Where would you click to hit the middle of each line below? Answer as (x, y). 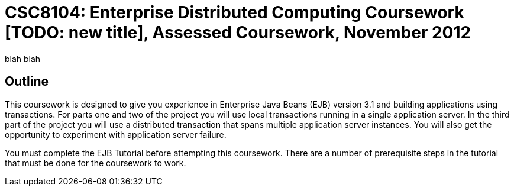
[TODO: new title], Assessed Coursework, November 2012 (238, 33)
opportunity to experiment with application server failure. (116, 134)
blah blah (23, 59)
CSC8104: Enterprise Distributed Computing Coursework (235, 12)
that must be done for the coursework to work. (96, 163)
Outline (27, 82)
